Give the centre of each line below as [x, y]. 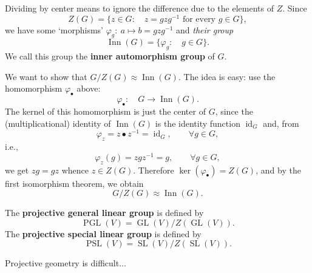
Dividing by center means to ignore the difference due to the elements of [139, 8]
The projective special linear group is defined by [103, 233]
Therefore [156, 170]
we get [17, 170]
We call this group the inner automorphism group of [110, 56]
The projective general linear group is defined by [104, 213]
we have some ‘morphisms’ [54, 29]
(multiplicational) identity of [58, 123]
